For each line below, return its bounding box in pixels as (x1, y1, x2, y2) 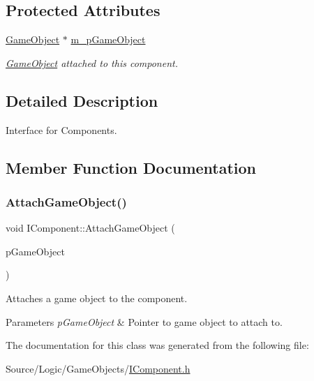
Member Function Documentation (6, 156, 257, 178)
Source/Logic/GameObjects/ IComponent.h (6, 361, 190, 375)
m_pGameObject (70, 32, 146, 47)
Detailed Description (6, 89, 158, 111)
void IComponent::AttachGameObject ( (6, 221, 175, 235)
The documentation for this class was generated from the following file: (6, 338, 309, 352)
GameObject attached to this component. (6, 55, 178, 70)
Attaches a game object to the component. (6, 290, 188, 305)
